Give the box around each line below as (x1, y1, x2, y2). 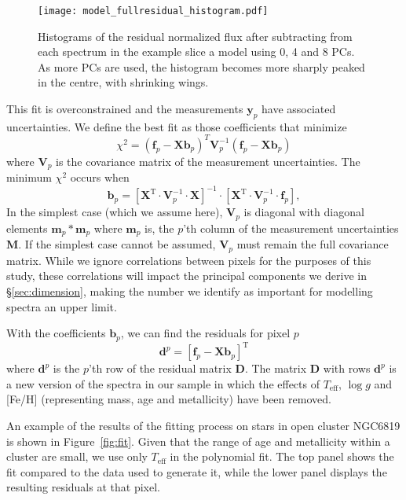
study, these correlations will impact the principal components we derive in (6, 267, 367, 284)
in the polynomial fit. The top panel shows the (170, 448, 394, 465)
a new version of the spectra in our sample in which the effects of (6, 375, 320, 392)
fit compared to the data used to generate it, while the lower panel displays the (6, 463, 387, 480)
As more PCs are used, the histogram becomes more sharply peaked (38, 58, 365, 75)
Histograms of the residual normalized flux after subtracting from (38, 28, 353, 44)
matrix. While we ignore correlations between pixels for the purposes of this (6, 252, 371, 268)
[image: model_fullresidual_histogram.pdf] (38, 6, 269, 17)
